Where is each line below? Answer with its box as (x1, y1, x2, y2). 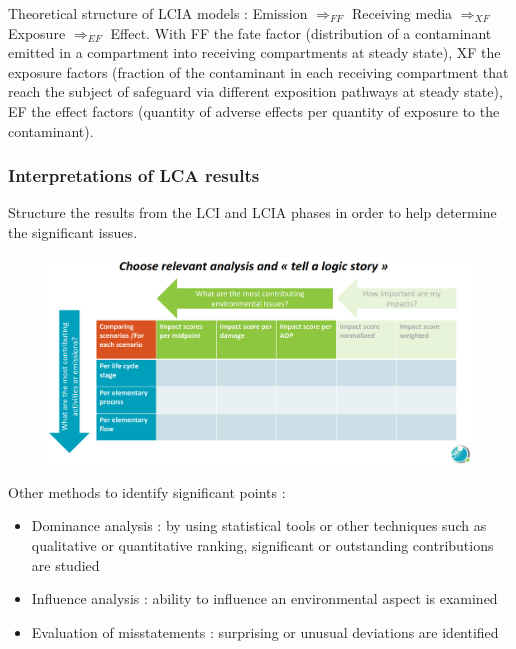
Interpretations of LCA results (8, 163, 260, 188)
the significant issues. (8, 221, 138, 242)
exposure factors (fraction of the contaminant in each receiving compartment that (8, 61, 509, 82)
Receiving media (351, 3, 453, 23)
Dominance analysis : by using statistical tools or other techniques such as (31, 515, 487, 536)
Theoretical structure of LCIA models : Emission (8, 3, 308, 23)
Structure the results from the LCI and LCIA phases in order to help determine (8, 202, 497, 223)
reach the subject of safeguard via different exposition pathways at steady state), (8, 81, 503, 102)
